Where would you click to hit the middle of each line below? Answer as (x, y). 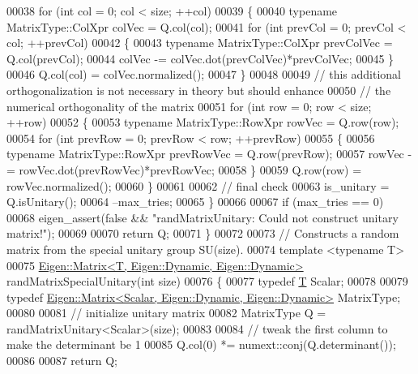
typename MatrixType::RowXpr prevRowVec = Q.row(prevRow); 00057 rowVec (205, 154)
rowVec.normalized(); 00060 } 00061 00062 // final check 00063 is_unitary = (198, 185)
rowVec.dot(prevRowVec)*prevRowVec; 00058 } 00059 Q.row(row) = (190, 169)
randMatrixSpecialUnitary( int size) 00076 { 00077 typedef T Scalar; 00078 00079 (207, 281)
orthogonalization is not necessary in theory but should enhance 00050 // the (199, 90)
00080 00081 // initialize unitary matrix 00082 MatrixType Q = (166, 313)
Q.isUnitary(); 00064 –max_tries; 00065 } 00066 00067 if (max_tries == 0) (195, 202)
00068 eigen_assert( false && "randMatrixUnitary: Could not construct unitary (203, 217)
